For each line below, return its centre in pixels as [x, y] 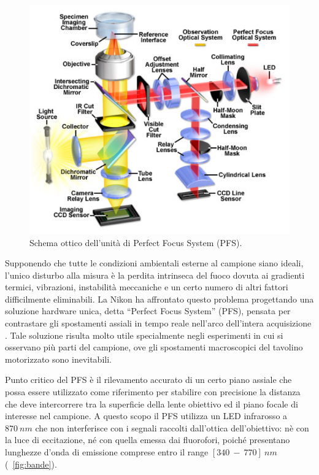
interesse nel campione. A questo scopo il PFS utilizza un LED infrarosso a [146, 416]
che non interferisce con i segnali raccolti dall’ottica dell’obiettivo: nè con [172, 427]
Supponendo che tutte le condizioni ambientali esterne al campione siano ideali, [154, 263]
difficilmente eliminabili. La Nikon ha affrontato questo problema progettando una [159, 299]
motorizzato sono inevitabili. [58, 359]
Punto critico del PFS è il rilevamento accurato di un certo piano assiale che [148, 380]
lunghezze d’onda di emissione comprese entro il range [107, 452]
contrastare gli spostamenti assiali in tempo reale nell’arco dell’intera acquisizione [158, 323]
